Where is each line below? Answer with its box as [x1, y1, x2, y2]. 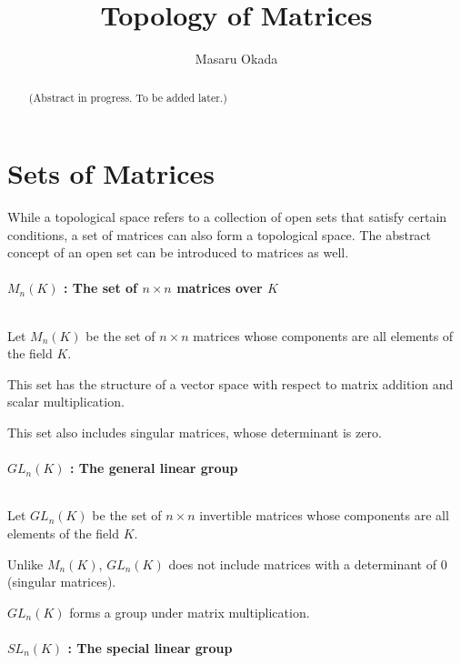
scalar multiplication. [7, 392, 125, 411]
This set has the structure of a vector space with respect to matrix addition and [7, 374, 454, 393]
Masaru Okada [195, 49, 278, 68]
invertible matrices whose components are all [199, 506, 449, 525]
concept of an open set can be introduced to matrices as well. [7, 243, 349, 262]
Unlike [7, 554, 44, 573]
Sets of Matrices [7, 155, 215, 192]
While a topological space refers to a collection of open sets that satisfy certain [7, 207, 447, 226]
